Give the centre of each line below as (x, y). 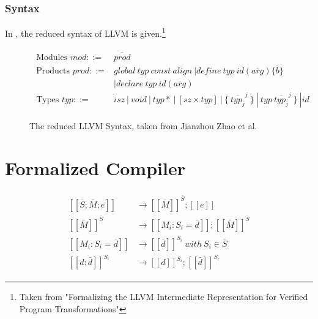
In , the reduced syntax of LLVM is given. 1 (85, 32)
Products (53, 71)
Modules (52, 57)
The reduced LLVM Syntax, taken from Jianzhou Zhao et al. (143, 126)
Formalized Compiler (95, 167)
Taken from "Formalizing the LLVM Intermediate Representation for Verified (164, 297)
